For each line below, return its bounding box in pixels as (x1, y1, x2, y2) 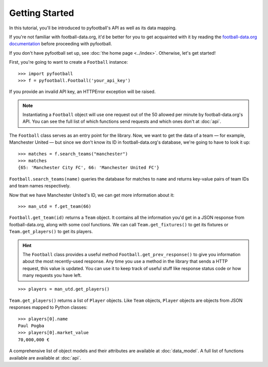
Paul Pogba (18, 323, 45, 329)
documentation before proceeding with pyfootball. (9, 41, 112, 47)
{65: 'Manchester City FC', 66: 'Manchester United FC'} (18, 165, 160, 171)
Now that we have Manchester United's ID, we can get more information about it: (9, 192, 175, 198)
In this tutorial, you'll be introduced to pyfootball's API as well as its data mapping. (9, 25, 177, 31)
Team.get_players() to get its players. (9, 229, 93, 235)
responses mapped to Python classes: (9, 304, 88, 310)
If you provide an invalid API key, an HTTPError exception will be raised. (9, 89, 156, 94)
